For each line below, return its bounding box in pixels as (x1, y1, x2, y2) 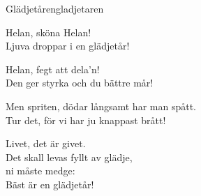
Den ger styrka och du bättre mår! (6, 75, 154, 90)
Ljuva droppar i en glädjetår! (6, 38, 130, 53)
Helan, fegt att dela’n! (6, 61, 100, 76)
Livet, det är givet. (6, 136, 86, 151)
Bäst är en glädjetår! (6, 176, 94, 191)
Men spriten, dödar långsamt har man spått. (6, 98, 196, 113)
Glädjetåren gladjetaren (6, 1, 104, 15)
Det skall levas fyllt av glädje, (6, 149, 133, 164)
